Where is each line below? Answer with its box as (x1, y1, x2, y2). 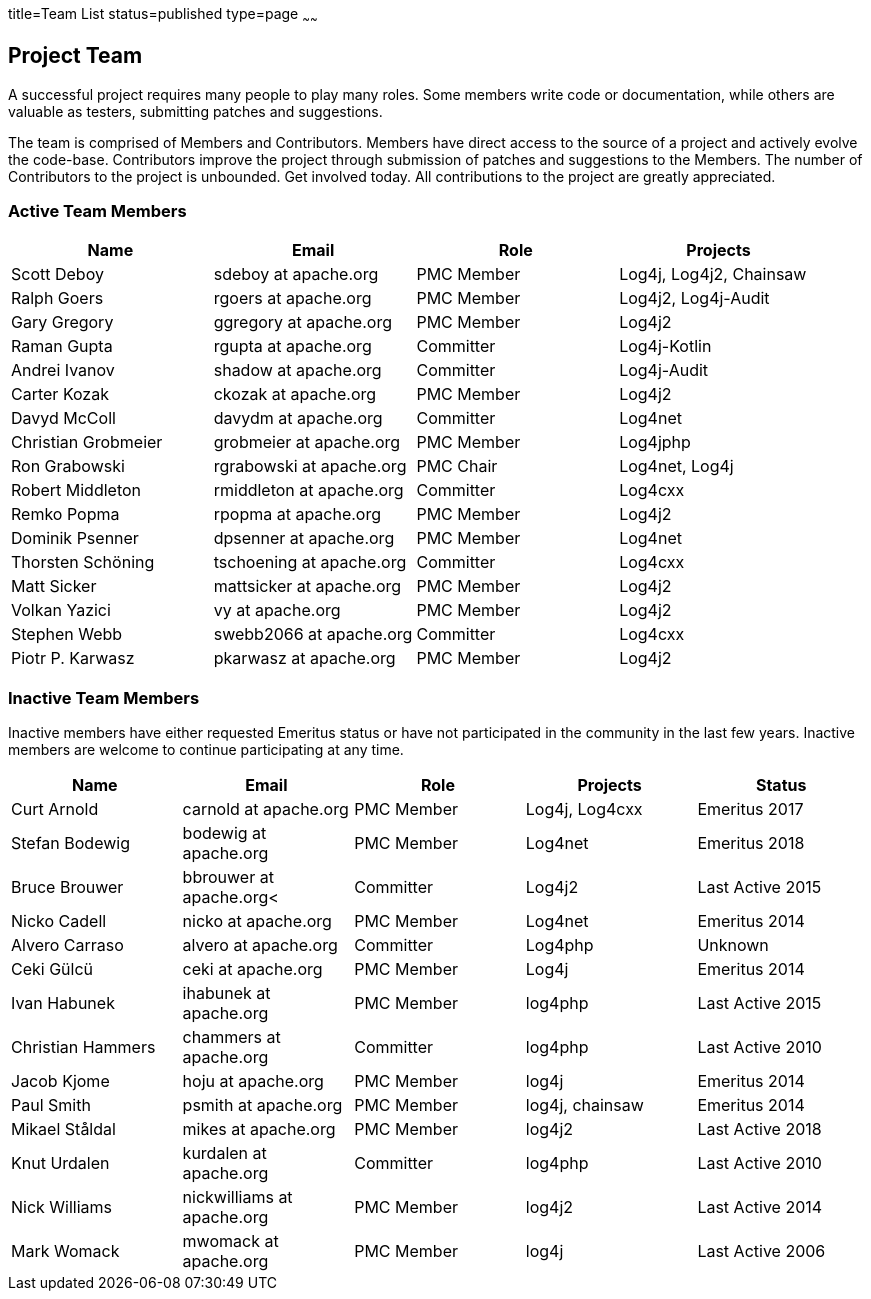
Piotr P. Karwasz (11, 648, 135, 669)
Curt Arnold (11, 799, 99, 820)
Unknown (697, 935, 769, 956)
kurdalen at (182, 1143, 267, 1164)
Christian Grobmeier (11, 432, 163, 453)
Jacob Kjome (11, 1071, 110, 1092)
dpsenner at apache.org (213, 528, 395, 549)
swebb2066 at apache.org (213, 624, 413, 645)
